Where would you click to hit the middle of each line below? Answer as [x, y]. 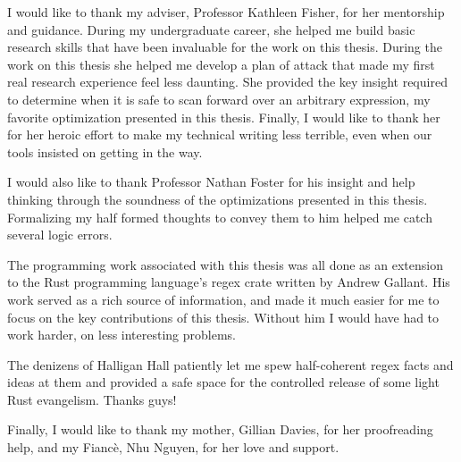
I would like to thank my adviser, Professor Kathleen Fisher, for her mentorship [226, 12]
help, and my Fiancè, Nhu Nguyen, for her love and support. [173, 447]
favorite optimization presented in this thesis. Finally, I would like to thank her [224, 117]
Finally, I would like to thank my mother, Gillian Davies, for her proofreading [220, 429]
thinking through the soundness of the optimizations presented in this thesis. [218, 199]
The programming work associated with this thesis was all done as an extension [225, 264]
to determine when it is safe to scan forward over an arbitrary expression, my [219, 99]
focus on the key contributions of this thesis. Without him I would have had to [223, 317]
